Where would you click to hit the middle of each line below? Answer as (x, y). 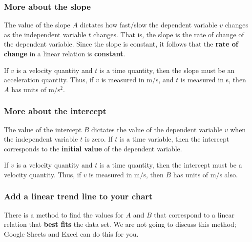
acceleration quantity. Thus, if (49, 80)
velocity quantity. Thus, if (42, 174)
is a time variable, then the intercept (175, 139)
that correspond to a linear (194, 214)
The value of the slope (37, 25)
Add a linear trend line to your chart (78, 196)
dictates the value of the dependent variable (157, 129)
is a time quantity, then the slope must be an (167, 70)
